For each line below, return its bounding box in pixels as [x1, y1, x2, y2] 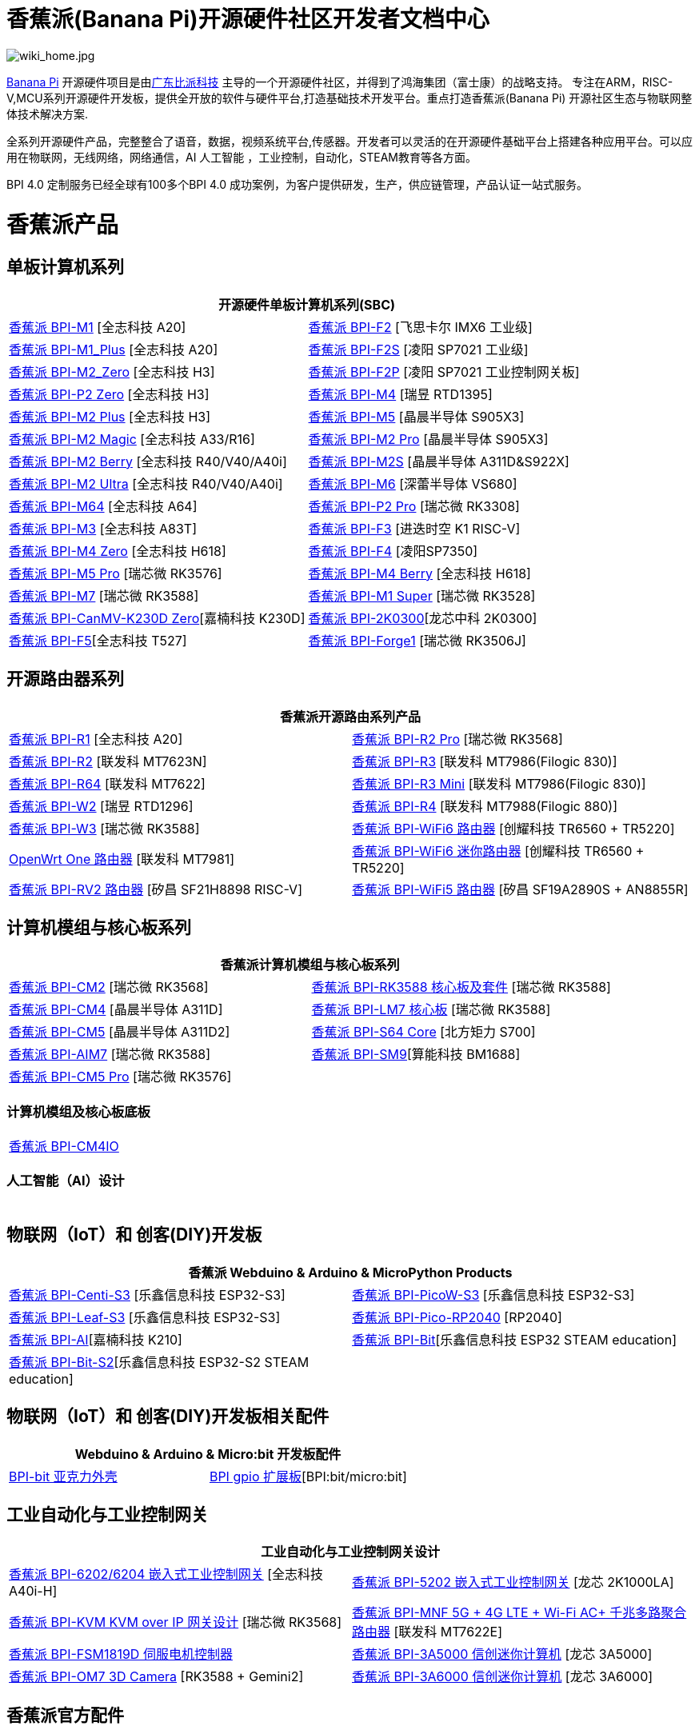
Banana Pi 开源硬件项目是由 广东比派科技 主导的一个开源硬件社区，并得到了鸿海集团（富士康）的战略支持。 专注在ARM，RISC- [6, 74, 673, 89]
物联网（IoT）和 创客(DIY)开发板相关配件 [6, 1406, 330, 1427]
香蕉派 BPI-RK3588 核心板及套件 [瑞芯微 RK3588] [311, 979, 611, 996]
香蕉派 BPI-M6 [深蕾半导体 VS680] [308, 475, 517, 492]
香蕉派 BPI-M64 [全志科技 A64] [9, 497, 198, 514]
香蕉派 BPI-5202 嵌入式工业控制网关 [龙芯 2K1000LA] [352, 1574, 674, 1591]
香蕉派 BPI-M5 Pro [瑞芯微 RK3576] [9, 565, 222, 581]
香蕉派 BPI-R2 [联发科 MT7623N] [9, 753, 207, 769]
